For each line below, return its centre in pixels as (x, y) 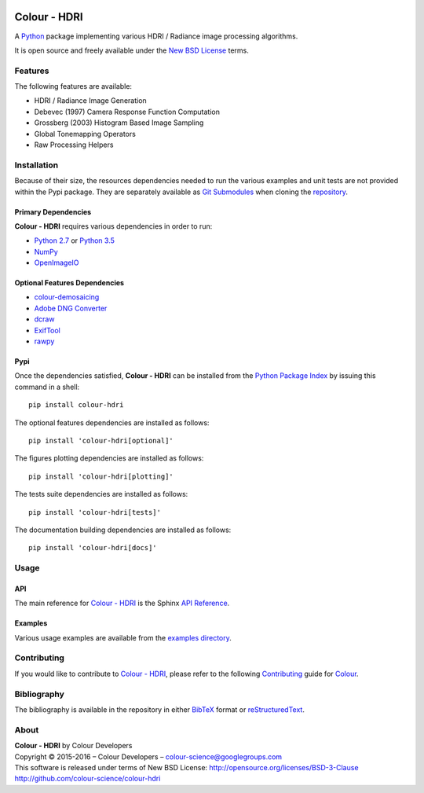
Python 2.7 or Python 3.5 (75, 240)
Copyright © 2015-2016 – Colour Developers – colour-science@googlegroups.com (148, 756)
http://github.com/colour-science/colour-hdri (88, 779)
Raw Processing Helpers (74, 145)
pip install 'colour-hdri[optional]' (101, 441)
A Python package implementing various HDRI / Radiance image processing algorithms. (156, 36)
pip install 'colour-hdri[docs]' (93, 548)
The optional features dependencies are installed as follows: (112, 422)
